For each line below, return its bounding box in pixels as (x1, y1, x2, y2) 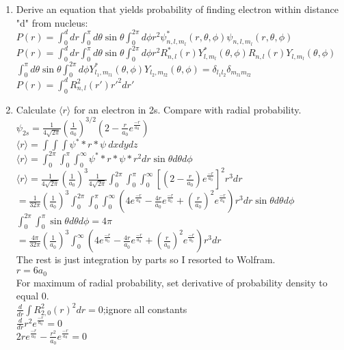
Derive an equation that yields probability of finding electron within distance (16, 2, 339, 16)
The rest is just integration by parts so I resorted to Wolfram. (16, 252, 276, 267)
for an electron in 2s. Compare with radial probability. (73, 102, 302, 116)
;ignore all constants (103, 301, 187, 316)
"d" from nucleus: (16, 15, 88, 29)
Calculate (16, 102, 56, 116)
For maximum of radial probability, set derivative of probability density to (16, 275, 328, 289)
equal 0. (16, 288, 49, 303)
